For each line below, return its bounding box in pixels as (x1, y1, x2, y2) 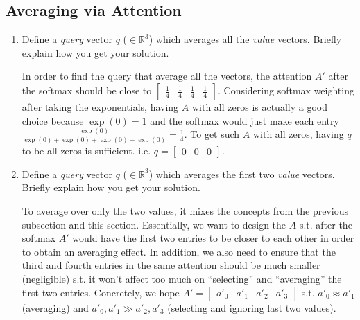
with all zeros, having (252, 127, 344, 141)
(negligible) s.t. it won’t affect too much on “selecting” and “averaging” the (22, 271, 342, 285)
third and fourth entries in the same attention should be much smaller (22, 258, 320, 272)
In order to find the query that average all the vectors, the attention (22, 69, 312, 83)
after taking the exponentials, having (22, 99, 179, 114)
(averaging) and (22, 300, 89, 314)
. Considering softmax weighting (217, 82, 354, 97)
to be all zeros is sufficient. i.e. (22, 143, 151, 157)
